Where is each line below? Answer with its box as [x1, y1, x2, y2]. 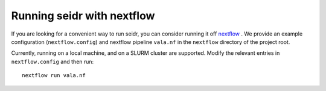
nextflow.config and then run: [11, 58, 94, 65]
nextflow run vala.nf [22, 72, 86, 79]
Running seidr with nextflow [11, 9, 155, 22]
